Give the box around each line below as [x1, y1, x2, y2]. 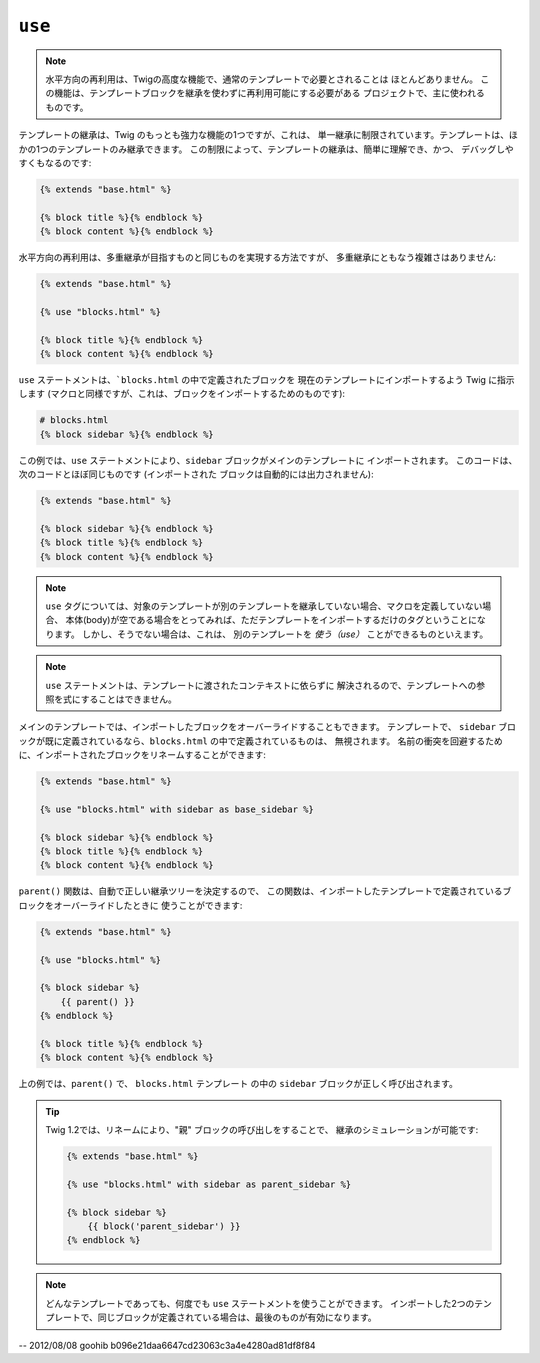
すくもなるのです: [18, 156, 92, 169]
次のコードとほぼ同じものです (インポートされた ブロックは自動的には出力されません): [18, 468, 374, 480]
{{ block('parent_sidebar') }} [87, 1221, 241, 1232]
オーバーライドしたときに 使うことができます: [53, 899, 243, 911]
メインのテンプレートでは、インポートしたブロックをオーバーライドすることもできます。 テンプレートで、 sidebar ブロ [18, 721, 517, 733]
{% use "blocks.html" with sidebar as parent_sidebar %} [66, 1178, 352, 1190]
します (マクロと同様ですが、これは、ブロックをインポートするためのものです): [18, 388, 345, 400]
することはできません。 [80, 693, 177, 705]
